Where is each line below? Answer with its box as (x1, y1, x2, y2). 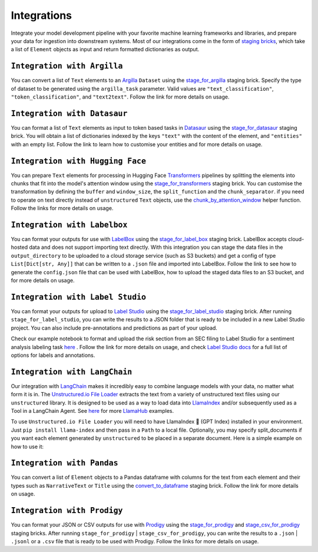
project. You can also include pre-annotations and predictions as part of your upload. (11, 324, 218, 331)
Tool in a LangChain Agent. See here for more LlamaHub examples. (11, 407, 174, 414)
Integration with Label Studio (11, 292, 147, 302)
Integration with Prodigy (11, 506, 123, 515)
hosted (11, 244, 28, 251)
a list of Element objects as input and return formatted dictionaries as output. (11, 46, 200, 53)
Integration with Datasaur (11, 109, 128, 118)
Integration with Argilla (11, 61, 123, 71)
